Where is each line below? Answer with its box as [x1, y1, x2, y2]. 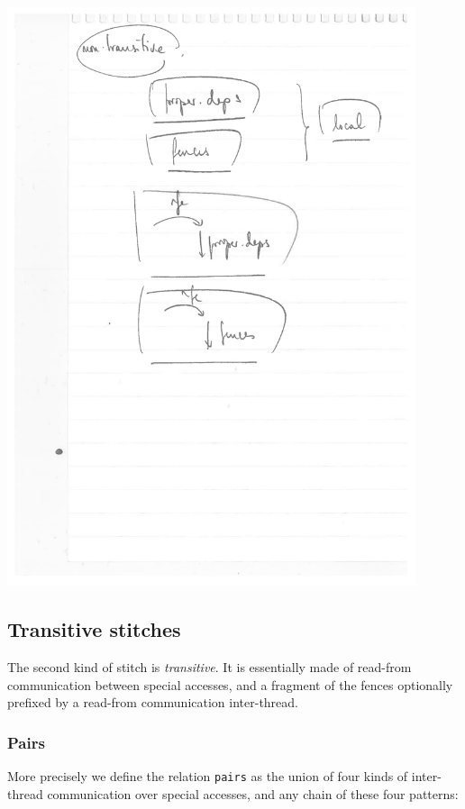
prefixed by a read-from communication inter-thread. [7, 693, 298, 712]
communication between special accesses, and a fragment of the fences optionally [7, 675, 453, 694]
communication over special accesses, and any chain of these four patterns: [47, 784, 459, 803]
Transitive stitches [7, 615, 181, 643]
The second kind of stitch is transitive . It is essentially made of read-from [7, 658, 412, 677]
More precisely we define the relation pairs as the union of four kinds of [7, 767, 408, 786]
